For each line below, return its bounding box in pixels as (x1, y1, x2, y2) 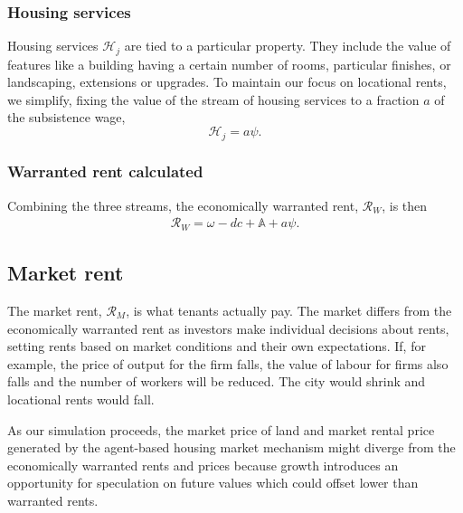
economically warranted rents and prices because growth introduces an (7, 455, 399, 474)
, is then (382, 195, 428, 214)
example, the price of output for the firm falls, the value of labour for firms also (7, 354, 449, 373)
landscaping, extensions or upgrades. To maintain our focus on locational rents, (7, 72, 447, 91)
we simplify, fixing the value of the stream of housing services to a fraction (7, 90, 420, 109)
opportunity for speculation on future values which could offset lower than (7, 473, 419, 492)
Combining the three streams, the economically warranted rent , (7, 195, 359, 214)
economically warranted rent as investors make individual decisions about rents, (7, 318, 449, 337)
